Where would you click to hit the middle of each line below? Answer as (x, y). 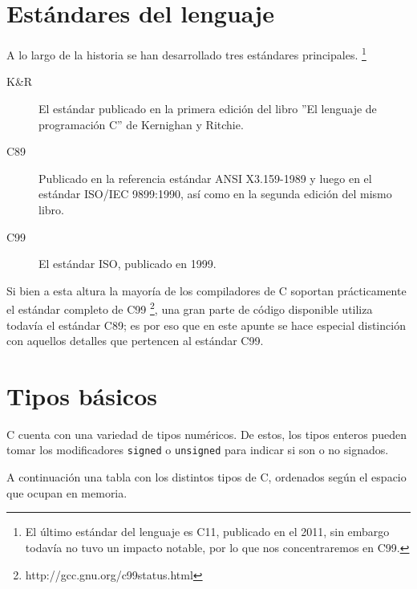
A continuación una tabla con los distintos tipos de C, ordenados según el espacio (206, 477)
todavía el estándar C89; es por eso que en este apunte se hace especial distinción (206, 325)
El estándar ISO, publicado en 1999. (128, 264)
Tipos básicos (82, 395)
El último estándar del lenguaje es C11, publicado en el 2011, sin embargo (207, 532)
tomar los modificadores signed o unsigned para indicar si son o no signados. (198, 450)
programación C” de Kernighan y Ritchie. (141, 124)
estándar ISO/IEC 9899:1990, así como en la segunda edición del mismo (215, 194)
